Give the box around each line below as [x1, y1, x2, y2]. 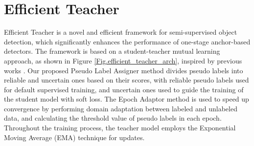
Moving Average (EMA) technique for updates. [4, 132, 145, 142]
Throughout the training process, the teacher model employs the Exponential [4, 123, 236, 133]
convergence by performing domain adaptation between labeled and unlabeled [4, 103, 237, 113]
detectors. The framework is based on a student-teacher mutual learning [4, 46, 220, 56]
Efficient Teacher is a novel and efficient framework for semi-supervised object [4, 27, 237, 37]
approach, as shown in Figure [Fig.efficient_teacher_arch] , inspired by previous [4, 55, 242, 65]
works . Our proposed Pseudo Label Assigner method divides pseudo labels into [4, 65, 243, 75]
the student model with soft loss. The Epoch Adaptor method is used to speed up [4, 94, 249, 104]
